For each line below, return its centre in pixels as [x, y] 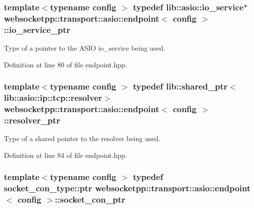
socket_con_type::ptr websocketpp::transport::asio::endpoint [127, 188]
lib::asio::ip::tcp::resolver [53, 98]
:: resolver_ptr [32, 120]
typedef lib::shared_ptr [180, 86]
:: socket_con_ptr [90, 199]
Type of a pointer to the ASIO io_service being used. [85, 48]
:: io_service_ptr [37, 29]
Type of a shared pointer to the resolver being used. [82, 138]
